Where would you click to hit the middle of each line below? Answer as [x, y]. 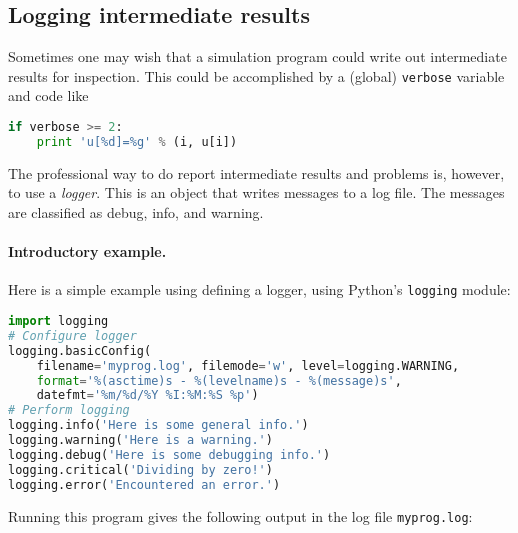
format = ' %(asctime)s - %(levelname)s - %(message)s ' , [219, 380]
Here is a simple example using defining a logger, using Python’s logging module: [259, 289]
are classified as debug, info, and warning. [136, 211]
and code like [48, 95]
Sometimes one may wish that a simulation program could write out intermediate [257, 56]
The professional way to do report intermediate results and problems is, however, [256, 172]
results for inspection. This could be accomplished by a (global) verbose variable [256, 75]
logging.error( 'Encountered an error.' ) [144, 484]
